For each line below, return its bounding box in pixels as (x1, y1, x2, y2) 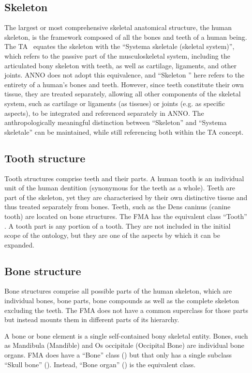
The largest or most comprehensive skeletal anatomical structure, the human (4, 22, 232, 32)
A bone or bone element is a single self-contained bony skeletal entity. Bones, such (4, 330, 248, 341)
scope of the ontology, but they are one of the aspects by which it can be (4, 230, 220, 240)
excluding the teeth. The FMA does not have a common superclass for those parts (4, 305, 248, 315)
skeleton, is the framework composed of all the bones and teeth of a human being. (4, 31, 247, 42)
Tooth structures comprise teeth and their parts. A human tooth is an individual (4, 173, 244, 183)
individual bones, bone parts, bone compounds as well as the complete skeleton (4, 295, 239, 306)
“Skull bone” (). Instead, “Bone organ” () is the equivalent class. (4, 359, 196, 369)
